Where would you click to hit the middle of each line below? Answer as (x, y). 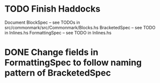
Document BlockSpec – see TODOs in (42, 22)
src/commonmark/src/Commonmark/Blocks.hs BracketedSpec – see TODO (80, 27)
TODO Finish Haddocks (53, 9)
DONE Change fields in (51, 52)
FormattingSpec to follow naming (73, 63)
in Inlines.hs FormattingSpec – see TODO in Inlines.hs (58, 33)
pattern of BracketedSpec (58, 73)
